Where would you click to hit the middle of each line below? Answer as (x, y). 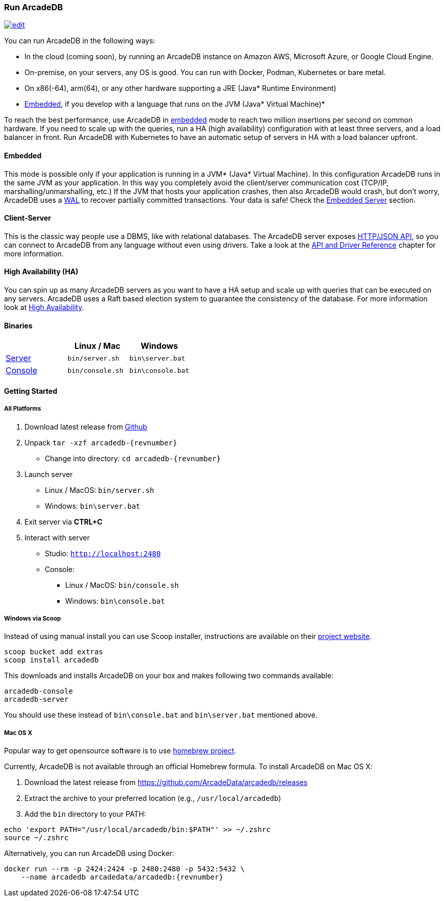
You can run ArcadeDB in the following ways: (80, 41)
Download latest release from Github (86, 426)
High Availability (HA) (41, 272)
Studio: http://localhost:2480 (103, 553)
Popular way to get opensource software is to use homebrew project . (120, 751)
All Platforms (23, 409)
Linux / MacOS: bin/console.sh (122, 585)
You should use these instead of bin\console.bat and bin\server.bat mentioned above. (161, 715)
